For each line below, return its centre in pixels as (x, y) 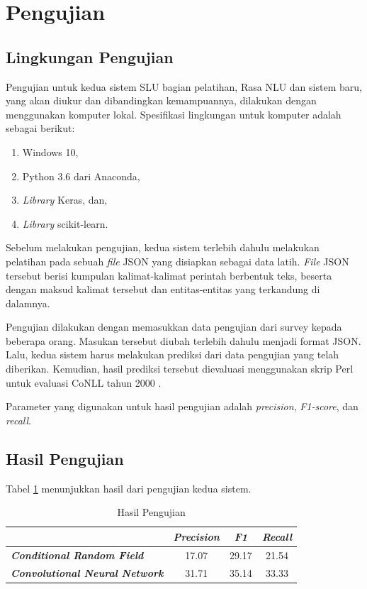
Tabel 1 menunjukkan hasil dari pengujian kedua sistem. (129, 488)
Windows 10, (50, 152)
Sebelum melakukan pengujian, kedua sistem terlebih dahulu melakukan (163, 247)
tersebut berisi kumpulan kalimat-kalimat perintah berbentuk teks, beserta (169, 275)
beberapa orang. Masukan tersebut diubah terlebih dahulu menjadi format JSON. (183, 340)
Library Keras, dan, (65, 200)
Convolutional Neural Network (87, 572)
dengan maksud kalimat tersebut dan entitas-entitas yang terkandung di (163, 289)
